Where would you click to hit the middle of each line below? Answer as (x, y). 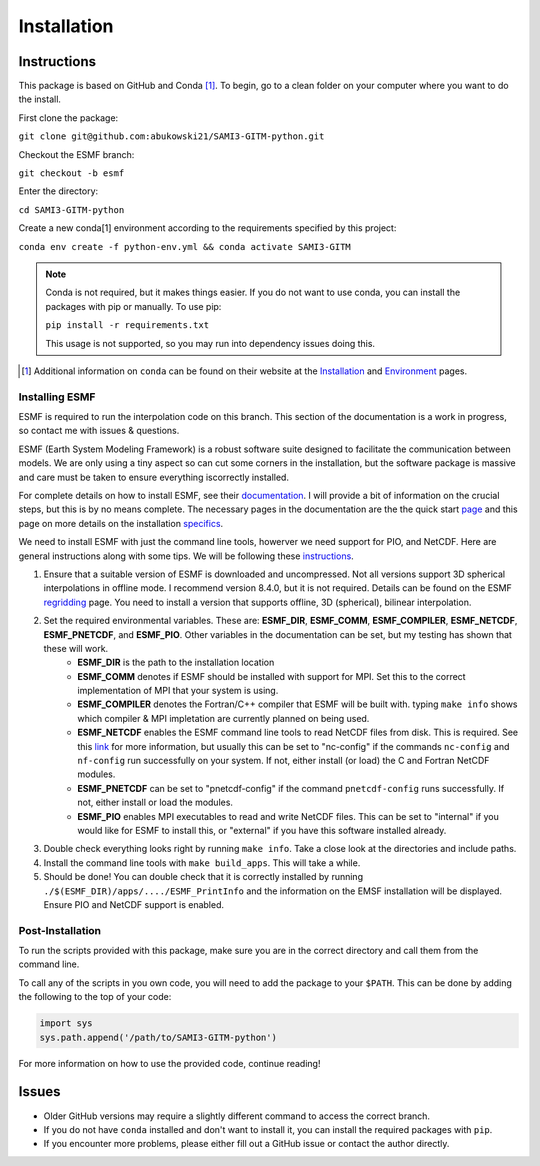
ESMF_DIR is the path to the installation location (176, 662)
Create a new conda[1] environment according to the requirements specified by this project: (207, 228)
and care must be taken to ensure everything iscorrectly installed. (154, 477)
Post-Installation (60, 930)
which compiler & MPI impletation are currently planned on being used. (223, 718)
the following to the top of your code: (95, 997)
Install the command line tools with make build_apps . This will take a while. (202, 862)
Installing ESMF (57, 397)
